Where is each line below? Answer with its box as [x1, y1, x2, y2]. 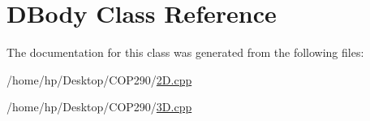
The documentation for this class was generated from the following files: [6, 44, 364, 61]
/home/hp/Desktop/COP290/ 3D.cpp [6, 98, 192, 115]
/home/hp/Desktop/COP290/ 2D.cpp [6, 71, 192, 88]
